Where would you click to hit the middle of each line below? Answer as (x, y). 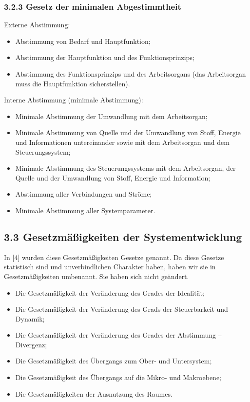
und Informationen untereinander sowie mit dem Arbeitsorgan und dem (122, 142)
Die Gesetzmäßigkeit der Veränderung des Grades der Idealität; (110, 292)
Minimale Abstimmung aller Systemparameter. (85, 210)
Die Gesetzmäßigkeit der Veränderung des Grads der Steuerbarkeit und (122, 309)
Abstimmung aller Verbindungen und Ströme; (84, 194)
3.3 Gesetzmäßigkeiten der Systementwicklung (123, 236)
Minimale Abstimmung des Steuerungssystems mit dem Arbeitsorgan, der (125, 168)
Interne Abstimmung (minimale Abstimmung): (74, 100)
